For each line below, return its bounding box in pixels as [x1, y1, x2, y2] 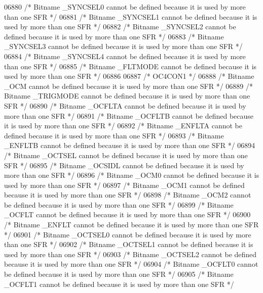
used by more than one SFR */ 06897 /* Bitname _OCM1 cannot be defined [4, 179, 245, 190]
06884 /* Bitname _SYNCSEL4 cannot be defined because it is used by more [4, 51, 246, 61]
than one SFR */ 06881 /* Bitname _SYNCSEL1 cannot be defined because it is [4, 11, 257, 22]
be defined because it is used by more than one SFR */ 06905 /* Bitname [4, 269, 234, 279]
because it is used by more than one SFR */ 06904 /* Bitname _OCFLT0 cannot [4, 259, 258, 269]
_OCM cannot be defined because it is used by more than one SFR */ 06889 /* [4, 80, 253, 91]
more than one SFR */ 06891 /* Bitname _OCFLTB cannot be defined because [4, 110, 254, 121]
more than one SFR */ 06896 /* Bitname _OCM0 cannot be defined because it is [4, 170, 259, 180]
